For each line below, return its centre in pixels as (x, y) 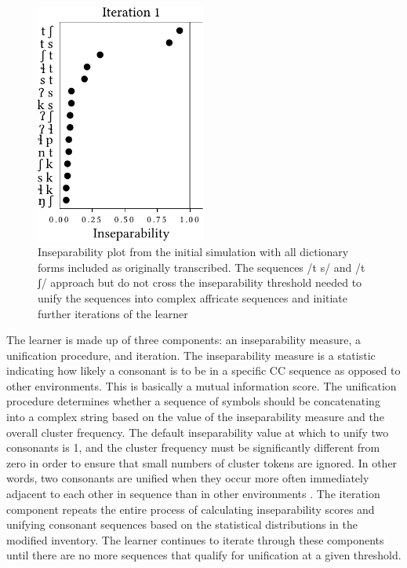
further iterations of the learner (113, 313)
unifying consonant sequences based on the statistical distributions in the (182, 524)
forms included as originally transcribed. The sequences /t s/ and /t (202, 267)
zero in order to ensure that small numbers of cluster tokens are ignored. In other (202, 462)
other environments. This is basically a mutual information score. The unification (202, 385)
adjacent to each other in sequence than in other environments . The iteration (193, 494)
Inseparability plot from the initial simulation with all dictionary (193, 252)
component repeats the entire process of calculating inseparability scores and (191, 509)
